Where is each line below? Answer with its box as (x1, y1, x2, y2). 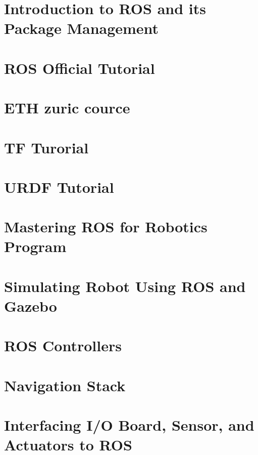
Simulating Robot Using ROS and (4, 275, 246, 296)
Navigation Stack (4, 375, 126, 395)
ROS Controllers (4, 335, 122, 356)
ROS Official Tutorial (4, 57, 155, 78)
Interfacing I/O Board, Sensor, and (4, 415, 254, 435)
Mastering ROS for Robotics (4, 216, 208, 237)
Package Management (4, 18, 159, 38)
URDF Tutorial (4, 176, 114, 197)
